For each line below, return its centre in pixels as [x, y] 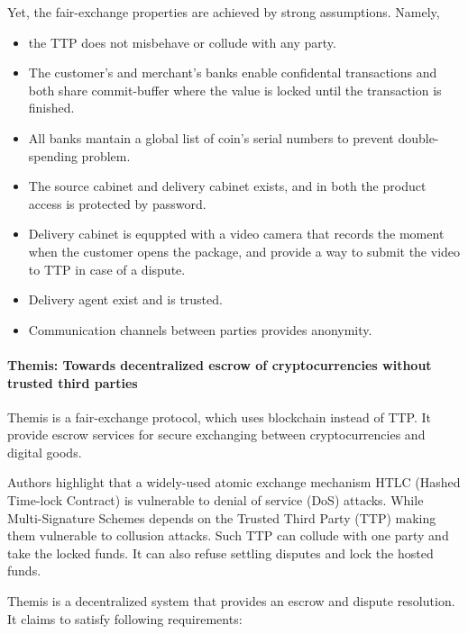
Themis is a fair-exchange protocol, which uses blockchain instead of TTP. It [220, 417]
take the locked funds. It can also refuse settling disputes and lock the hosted [220, 552]
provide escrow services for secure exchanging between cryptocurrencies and [216, 435]
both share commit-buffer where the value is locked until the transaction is [235, 90]
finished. [51, 108]
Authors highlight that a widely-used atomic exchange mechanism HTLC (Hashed [234, 482]
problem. [106, 155]
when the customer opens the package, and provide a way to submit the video [244, 251]
